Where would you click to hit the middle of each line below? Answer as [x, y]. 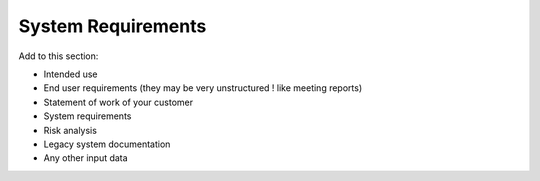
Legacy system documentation [107, 144]
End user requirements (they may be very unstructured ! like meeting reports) [203, 88]
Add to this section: [58, 56]
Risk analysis [70, 130]
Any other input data [86, 158]
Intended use [70, 74]
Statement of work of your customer [118, 102]
